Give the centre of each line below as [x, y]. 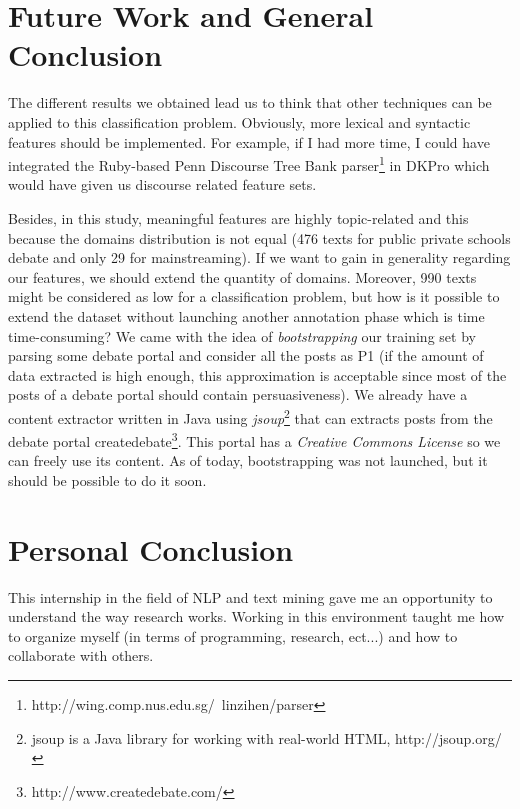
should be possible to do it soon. [107, 479]
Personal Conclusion [151, 548]
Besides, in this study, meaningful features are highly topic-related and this [238, 217]
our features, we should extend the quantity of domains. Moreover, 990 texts [242, 276]
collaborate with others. [81, 655]
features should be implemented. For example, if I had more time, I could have [249, 141]
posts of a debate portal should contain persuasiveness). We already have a [238, 394]
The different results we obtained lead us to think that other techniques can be [250, 102]
